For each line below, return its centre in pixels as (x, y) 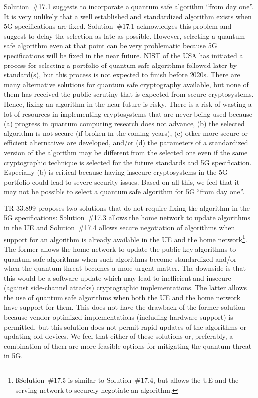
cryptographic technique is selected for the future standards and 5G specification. (128, 162)
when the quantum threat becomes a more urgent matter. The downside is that (125, 268)
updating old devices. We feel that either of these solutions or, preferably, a (119, 336)
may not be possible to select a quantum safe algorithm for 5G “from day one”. (124, 191)
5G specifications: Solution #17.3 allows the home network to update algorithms (127, 218)
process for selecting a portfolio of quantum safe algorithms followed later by (121, 65)
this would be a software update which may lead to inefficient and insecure (118, 278)
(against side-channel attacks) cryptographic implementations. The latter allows (125, 288)
